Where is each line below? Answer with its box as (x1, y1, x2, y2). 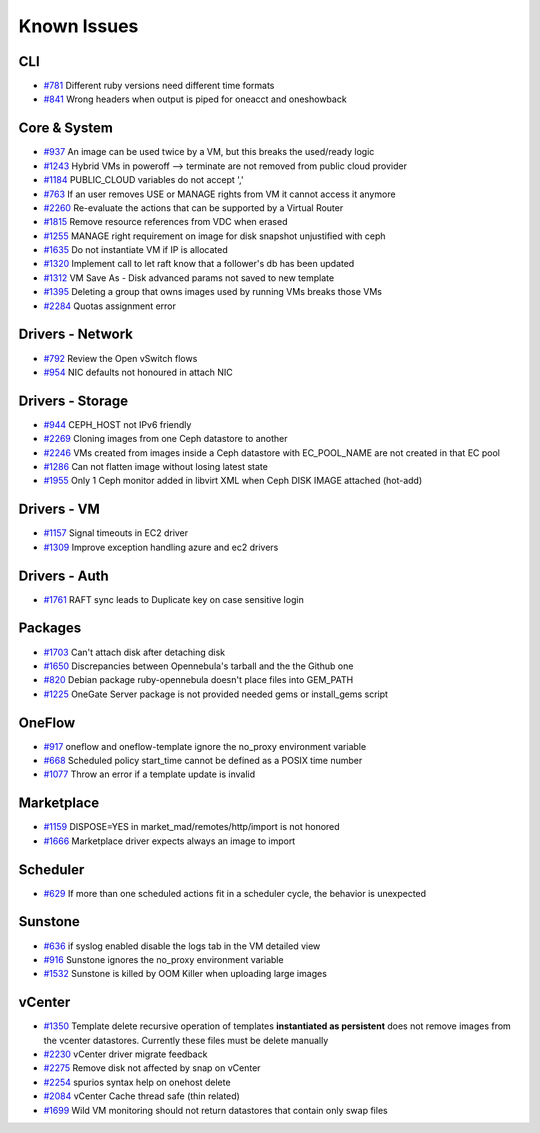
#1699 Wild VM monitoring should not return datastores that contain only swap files (43, 1104, 389, 1116)
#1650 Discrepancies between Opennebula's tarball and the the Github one (43, 660, 354, 672)
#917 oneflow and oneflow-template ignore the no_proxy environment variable (43, 740, 367, 752)
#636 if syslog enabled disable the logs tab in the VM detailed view (43, 940, 321, 952)
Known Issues (18, 15, 139, 37)
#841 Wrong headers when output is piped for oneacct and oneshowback (43, 93, 347, 105)
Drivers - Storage (18, 392, 129, 409)
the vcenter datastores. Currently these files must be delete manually (43, 1034, 329, 1046)
